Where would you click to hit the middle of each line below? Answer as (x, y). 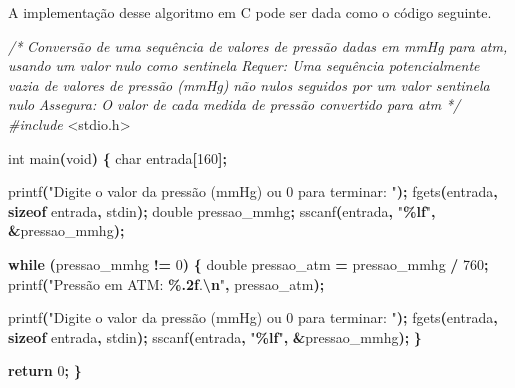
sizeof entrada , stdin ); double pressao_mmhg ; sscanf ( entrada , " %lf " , (222, 210)
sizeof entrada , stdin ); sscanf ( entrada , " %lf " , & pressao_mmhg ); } (215, 336)
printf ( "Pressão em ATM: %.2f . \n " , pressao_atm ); (166, 283)
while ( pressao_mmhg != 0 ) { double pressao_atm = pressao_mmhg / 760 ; (248, 263)
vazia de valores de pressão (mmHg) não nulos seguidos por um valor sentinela (249, 84)
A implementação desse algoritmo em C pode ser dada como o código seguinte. (250, 12)
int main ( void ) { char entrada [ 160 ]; (117, 157)
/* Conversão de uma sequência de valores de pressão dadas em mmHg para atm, (258, 45)
